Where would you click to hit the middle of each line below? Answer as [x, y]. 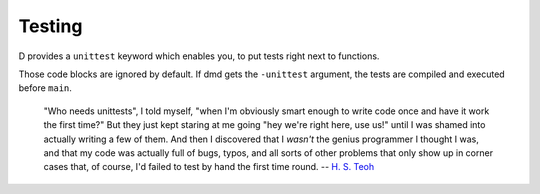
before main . [45, 88]
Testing [50, 26]
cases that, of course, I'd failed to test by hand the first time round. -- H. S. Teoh [209, 167]
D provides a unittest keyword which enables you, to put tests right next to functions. [199, 56]
